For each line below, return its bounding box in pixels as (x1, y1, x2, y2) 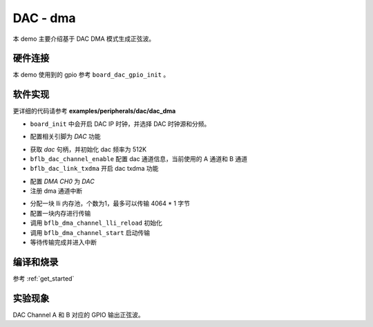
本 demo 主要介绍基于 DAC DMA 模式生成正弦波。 (12, 35, 155, 43)
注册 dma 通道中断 (30, 187, 83, 195)
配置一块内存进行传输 (30, 209, 91, 217)
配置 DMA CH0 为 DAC (30, 177, 95, 185)
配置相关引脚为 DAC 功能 (30, 132, 101, 141)
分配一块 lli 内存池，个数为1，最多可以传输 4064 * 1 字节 (30, 199, 190, 207)
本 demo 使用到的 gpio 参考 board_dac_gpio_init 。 (12, 71, 170, 79)
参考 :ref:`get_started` (12, 274, 75, 283)
